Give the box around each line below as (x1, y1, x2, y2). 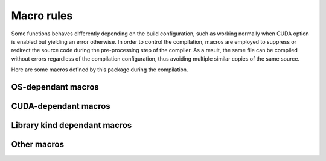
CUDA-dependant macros (11, 101, 111, 111)
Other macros (11, 139, 65, 150)
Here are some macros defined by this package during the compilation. (11, 66, 188, 73)
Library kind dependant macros (11, 120, 132, 130)
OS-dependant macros (11, 82, 99, 92)
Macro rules (11, 9, 73, 22)
